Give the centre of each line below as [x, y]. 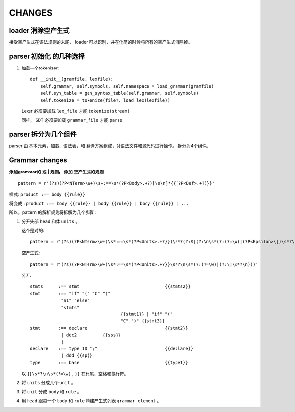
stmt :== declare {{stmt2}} [109, 328]
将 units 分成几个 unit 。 [48, 382]
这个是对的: [33, 230]
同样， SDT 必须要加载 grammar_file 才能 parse [72, 120]
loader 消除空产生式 [39, 30]
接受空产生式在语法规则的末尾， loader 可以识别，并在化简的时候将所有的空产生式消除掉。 [101, 42]
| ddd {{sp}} [77, 356]
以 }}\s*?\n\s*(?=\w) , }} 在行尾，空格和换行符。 [75, 374]
